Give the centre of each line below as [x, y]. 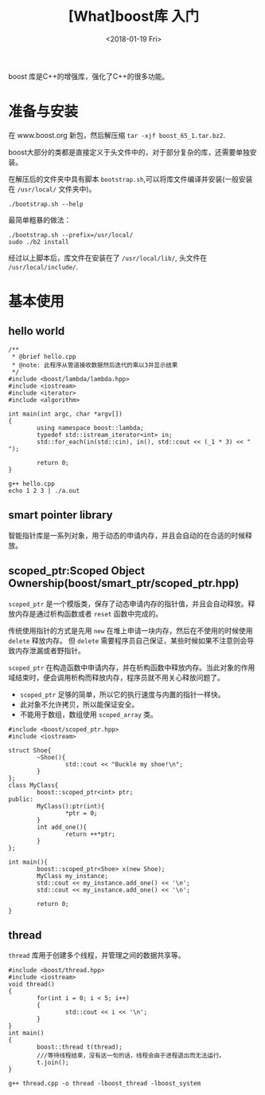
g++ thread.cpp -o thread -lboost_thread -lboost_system [105, 1084]
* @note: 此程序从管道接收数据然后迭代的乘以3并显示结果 [95, 365]
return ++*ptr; [90, 834]
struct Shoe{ [30, 750]
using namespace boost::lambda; [91, 427]
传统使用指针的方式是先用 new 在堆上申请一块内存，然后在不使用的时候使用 [131, 630]
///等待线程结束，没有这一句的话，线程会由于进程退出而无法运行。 [131, 1056]
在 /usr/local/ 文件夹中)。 [52, 189]
